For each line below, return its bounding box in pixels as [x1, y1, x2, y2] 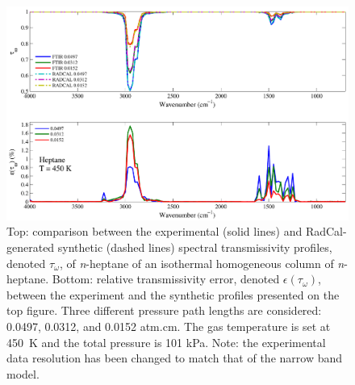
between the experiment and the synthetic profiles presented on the [6, 286, 340, 303]
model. [6, 365, 40, 382]
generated [6, 239, 55, 256]
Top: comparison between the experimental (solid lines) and [6, 223, 303, 240]
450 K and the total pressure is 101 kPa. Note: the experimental [6, 333, 326, 350]
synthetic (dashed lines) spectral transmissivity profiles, [57, 239, 332, 256]
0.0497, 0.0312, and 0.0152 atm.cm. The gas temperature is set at [6, 318, 331, 334]
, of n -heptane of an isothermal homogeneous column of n [59, 254, 345, 271]
